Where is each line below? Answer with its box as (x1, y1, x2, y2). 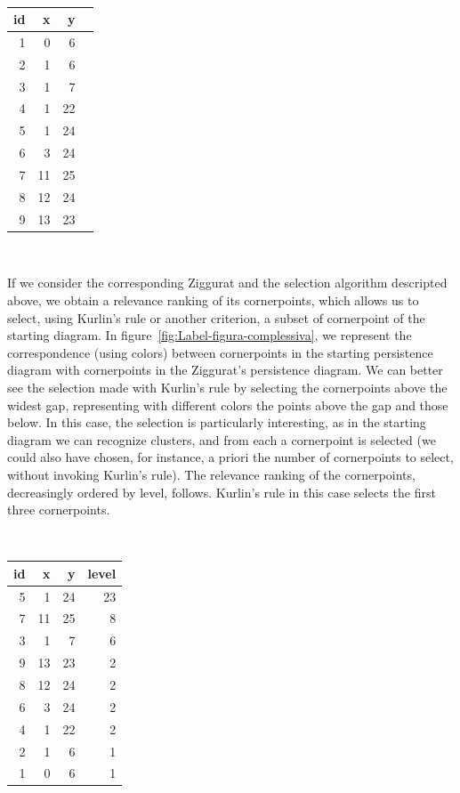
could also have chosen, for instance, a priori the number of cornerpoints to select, (7, 448, 454, 466)
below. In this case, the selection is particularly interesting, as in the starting (7, 413, 426, 432)
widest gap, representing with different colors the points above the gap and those (7, 395, 448, 414)
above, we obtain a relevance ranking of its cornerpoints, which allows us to (7, 290, 419, 309)
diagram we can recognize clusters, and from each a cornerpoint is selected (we (7, 430, 436, 449)
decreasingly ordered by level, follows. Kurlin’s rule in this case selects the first (7, 482, 436, 501)
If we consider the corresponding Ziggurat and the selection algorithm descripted (7, 273, 448, 292)
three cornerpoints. (7, 500, 110, 519)
